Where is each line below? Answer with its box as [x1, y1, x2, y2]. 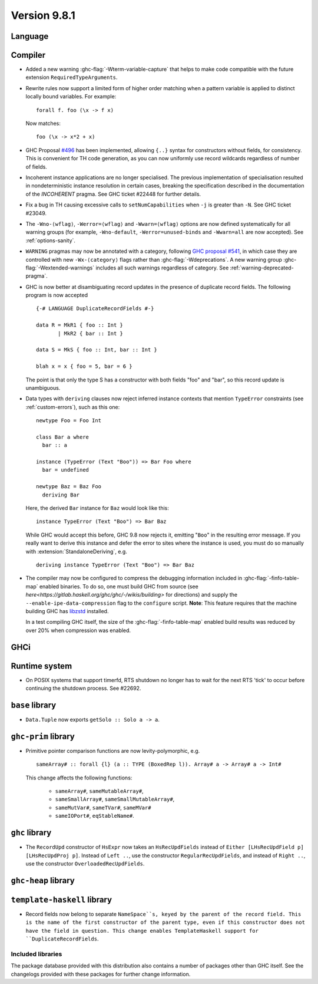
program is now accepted [25, 292, 88, 299]
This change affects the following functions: [25, 774, 132, 781]
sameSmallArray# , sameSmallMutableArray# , [55, 796, 175, 803]
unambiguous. [25, 384, 61, 391]
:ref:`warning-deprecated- [230, 264, 294, 271]
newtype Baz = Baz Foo [36, 483, 102, 490]
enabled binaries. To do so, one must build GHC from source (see [39, 582, 198, 590]
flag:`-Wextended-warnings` [25, 264, 95, 271]
